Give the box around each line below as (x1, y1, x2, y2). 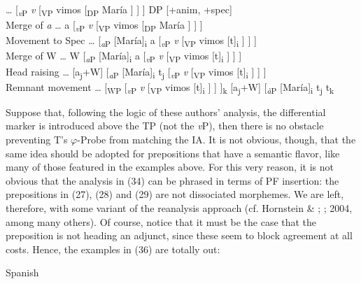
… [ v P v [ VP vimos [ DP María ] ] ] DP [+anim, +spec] (6, 2, 232, 18)
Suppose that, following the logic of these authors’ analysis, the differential (6, 104, 326, 119)
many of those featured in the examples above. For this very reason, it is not (6, 159, 334, 174)
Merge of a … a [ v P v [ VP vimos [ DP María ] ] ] (6, 17, 203, 34)
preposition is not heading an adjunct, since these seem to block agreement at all (6, 228, 353, 243)
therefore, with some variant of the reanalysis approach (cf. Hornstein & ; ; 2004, (6, 200, 353, 215)
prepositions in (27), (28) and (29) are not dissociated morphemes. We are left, (6, 187, 344, 201)
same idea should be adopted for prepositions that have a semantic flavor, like (6, 145, 340, 160)
